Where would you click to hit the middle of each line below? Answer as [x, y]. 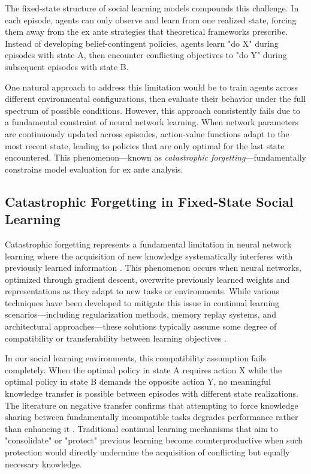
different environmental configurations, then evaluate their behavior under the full [155, 99]
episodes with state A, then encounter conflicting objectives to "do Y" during [146, 55]
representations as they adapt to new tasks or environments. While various [142, 291]
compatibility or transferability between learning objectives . [116, 338]
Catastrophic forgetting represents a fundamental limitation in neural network [148, 244]
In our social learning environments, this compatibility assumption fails [136, 358]
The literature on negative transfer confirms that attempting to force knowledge [152, 405]
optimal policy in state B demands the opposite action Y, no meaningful [138, 381]
